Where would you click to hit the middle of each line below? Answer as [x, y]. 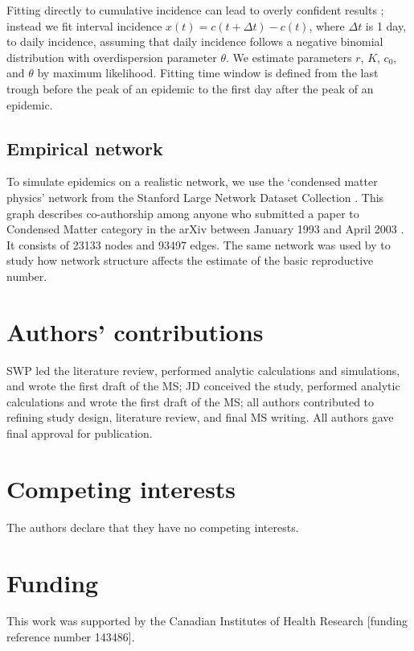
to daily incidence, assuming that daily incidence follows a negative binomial [195, 41]
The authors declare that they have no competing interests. [153, 527]
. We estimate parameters [289, 57]
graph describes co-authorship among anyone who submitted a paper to [183, 213]
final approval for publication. [80, 433]
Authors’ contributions [135, 331]
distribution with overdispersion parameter [112, 57]
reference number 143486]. [71, 637]
